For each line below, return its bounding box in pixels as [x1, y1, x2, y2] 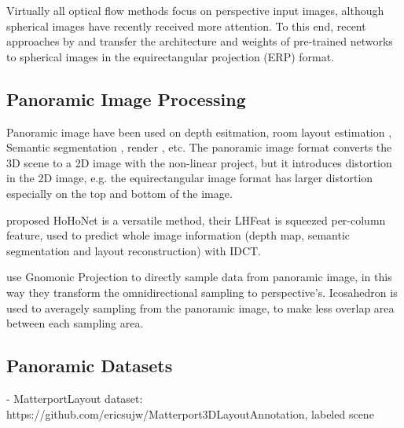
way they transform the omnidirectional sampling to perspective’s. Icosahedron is [6, 284, 398, 300]
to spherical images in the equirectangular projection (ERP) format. [6, 48, 335, 64]
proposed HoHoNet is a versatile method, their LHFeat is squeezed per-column [6, 211, 386, 228]
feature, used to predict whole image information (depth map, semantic [6, 227, 350, 243]
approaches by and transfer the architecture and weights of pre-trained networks [6, 33, 393, 49]
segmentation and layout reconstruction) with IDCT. [6, 242, 261, 258]
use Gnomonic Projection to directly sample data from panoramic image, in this [6, 269, 392, 285]
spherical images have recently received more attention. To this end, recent [6, 17, 366, 34]
